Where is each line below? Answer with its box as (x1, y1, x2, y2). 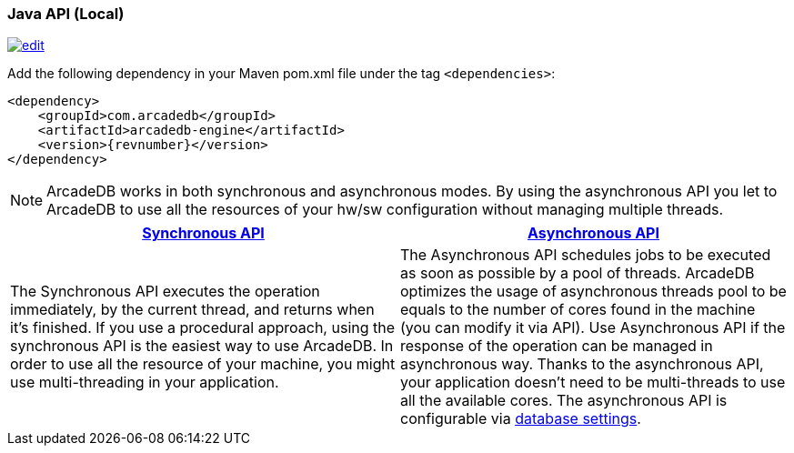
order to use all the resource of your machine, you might (10, 355, 396, 374)
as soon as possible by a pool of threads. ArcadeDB (400, 264, 755, 283)
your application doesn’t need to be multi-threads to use (400, 373, 786, 392)
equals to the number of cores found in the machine (400, 300, 756, 319)
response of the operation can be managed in (400, 337, 713, 356)
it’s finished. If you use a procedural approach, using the (10, 318, 396, 337)
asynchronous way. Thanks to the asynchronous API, (400, 355, 764, 374)
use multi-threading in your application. (10, 373, 279, 392)
